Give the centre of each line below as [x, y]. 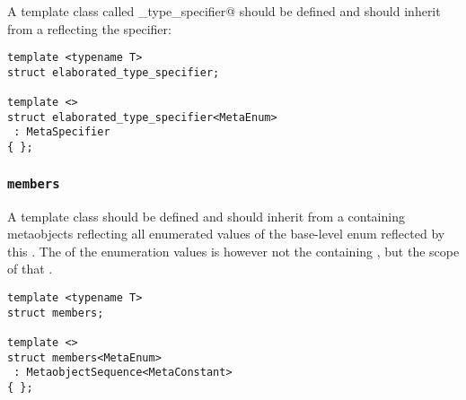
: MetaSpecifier [62, 132]
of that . [30, 269]
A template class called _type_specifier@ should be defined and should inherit [224, 11]
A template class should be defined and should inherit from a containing [206, 216]
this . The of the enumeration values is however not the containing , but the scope [233, 251]
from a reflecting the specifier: [89, 28]
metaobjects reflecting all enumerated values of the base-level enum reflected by [226, 234]
